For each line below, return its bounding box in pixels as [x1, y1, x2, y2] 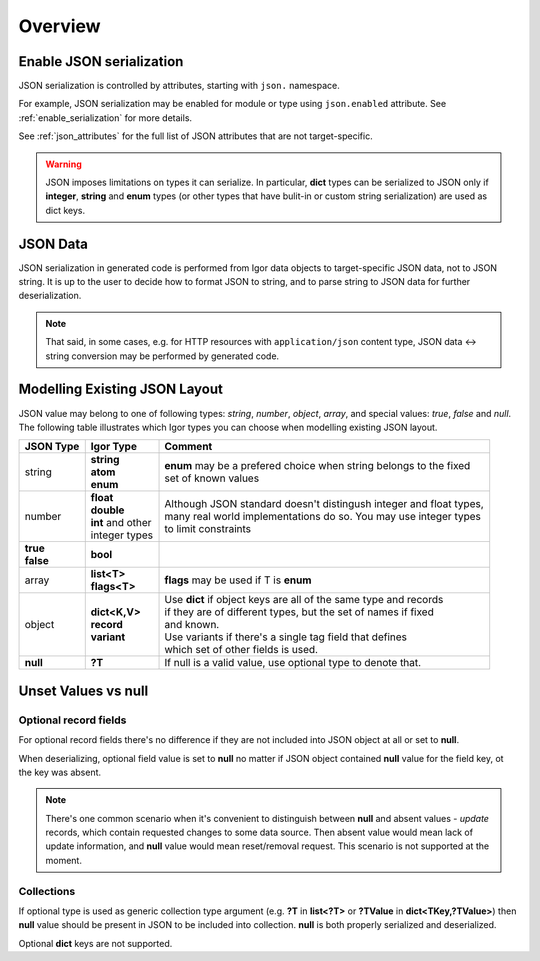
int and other [90, 516, 152, 530]
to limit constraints [164, 522, 252, 536]
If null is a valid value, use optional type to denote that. [164, 656, 422, 670]
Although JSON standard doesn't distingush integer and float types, [164, 497, 484, 511]
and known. [164, 618, 220, 632]
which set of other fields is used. [164, 643, 319, 657]
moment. [45, 854, 82, 866]
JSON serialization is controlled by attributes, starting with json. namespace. [18, 80, 340, 92]
